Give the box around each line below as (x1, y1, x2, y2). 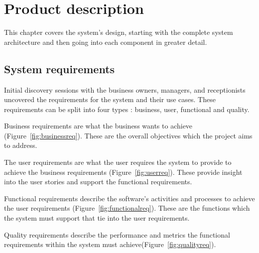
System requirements (4, 61, 115, 76)
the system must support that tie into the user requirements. (4, 213, 190, 223)
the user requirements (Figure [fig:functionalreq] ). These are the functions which (4, 203, 250, 213)
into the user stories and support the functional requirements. (4, 176, 192, 187)
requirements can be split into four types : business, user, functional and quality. (4, 104, 250, 114)
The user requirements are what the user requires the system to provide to (4, 157, 232, 167)
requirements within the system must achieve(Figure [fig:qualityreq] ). (4, 239, 216, 250)
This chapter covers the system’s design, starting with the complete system (4, 27, 233, 37)
